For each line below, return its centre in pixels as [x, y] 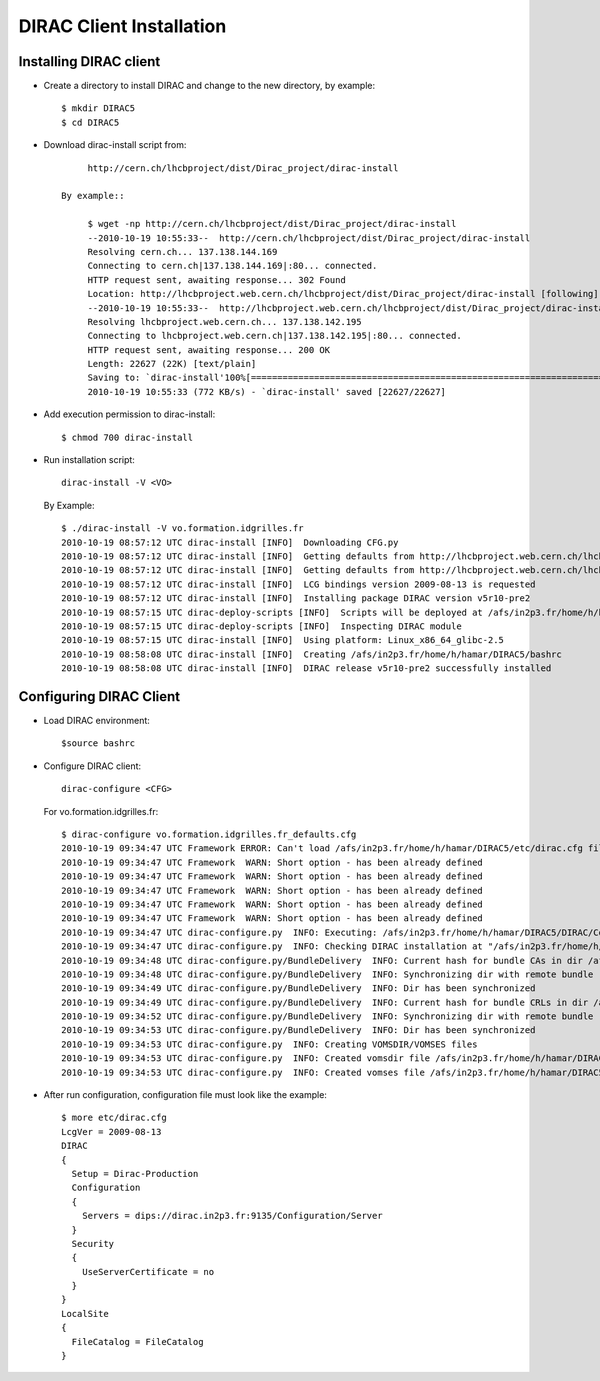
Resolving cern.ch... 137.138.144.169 [182, 251]
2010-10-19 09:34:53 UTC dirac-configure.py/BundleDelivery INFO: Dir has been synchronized [298, 1030]
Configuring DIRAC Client [99, 696]
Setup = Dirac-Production [135, 1173]
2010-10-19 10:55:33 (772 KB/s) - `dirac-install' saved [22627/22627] [267, 391]
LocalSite [85, 1313]
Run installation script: [89, 460]
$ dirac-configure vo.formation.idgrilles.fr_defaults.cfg [209, 834]
